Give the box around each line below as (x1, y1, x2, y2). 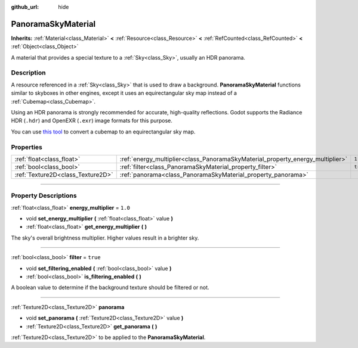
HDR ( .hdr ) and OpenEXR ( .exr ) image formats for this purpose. (11, 117, 173, 125)
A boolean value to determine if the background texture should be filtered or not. (11, 284, 209, 291)
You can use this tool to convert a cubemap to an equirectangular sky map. (11, 128, 196, 135)
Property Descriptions (11, 191, 77, 200)
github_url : (11, 4, 39, 10)
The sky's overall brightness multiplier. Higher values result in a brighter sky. (11, 234, 199, 241)
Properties (11, 143, 43, 151)
